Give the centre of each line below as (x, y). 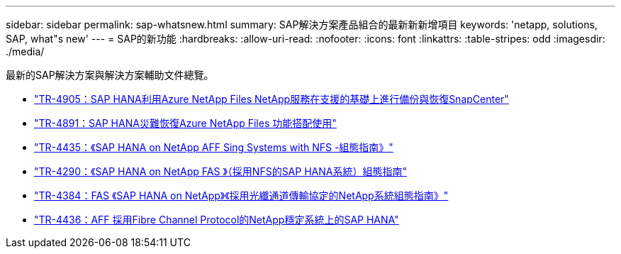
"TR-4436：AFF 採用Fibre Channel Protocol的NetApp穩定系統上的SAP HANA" (217, 220)
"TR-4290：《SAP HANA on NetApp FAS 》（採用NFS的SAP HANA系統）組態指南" (220, 171)
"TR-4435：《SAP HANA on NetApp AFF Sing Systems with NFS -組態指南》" (214, 147)
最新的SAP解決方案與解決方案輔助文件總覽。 (110, 75)
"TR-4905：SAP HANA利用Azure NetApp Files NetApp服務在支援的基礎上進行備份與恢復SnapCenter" (272, 99)
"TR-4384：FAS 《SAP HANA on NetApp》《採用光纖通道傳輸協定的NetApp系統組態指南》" (241, 195)
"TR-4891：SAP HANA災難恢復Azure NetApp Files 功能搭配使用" (185, 123)
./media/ (25, 51)
